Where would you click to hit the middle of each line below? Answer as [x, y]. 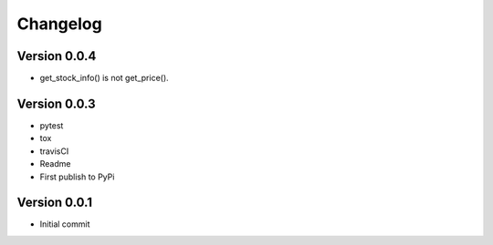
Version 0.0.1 [55, 203]
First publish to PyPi [77, 177]
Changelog [59, 24]
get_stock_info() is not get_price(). [104, 78]
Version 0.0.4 [57, 56]
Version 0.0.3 [56, 103]
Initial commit [65, 224]
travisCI [54, 151]
